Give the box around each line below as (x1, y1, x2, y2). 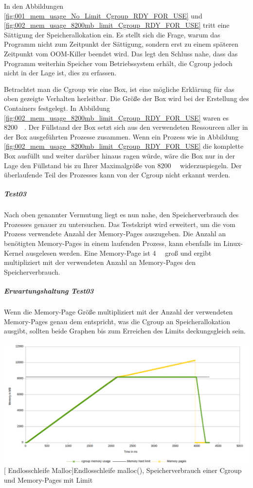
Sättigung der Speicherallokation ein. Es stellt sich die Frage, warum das (4, 29, 220, 39)
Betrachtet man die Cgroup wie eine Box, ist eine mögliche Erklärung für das (4, 84, 235, 94)
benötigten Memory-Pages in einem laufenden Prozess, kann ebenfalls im (4, 238, 221, 248)
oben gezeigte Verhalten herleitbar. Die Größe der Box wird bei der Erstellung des (4, 93, 249, 104)
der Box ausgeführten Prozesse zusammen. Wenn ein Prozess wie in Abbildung (4, 131, 239, 141)
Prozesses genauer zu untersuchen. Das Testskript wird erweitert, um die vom (4, 219, 235, 229)
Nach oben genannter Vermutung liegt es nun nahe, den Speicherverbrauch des (4, 209, 239, 220)
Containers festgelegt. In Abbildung (4, 103, 110, 113)
